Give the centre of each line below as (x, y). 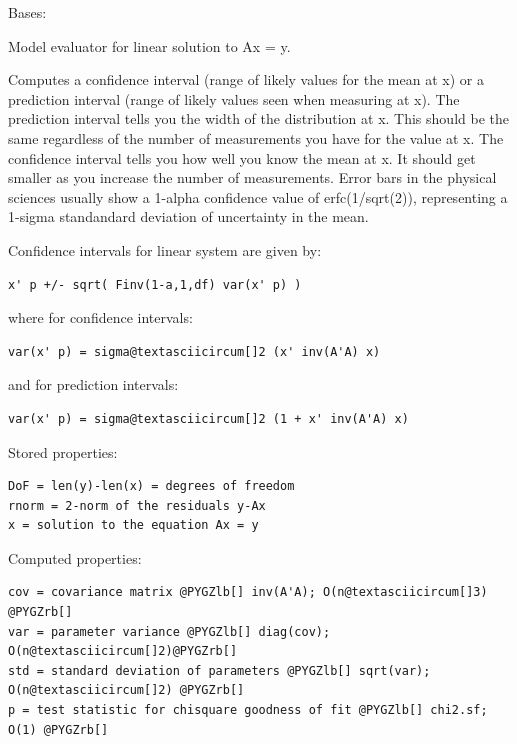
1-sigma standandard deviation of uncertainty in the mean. (188, 216)
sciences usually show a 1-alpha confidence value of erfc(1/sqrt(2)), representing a (258, 196)
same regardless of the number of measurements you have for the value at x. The (256, 137)
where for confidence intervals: (100, 317)
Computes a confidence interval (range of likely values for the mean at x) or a (246, 79)
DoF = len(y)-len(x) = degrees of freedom (151, 486)
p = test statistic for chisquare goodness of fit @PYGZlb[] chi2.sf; (248, 710)
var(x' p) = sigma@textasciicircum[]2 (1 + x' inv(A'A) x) (208, 418)
